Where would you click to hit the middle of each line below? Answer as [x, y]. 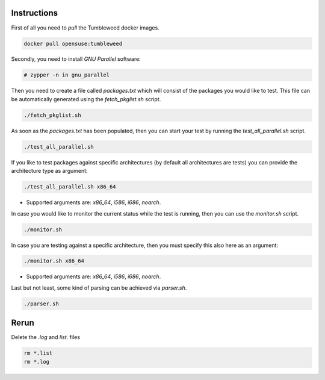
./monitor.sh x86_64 [54, 261]
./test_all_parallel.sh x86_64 [70, 187]
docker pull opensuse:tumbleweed [73, 43]
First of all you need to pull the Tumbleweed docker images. [85, 28]
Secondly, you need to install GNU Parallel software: [76, 59]
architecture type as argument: [49, 171]
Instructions [35, 13]
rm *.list [38, 353]
